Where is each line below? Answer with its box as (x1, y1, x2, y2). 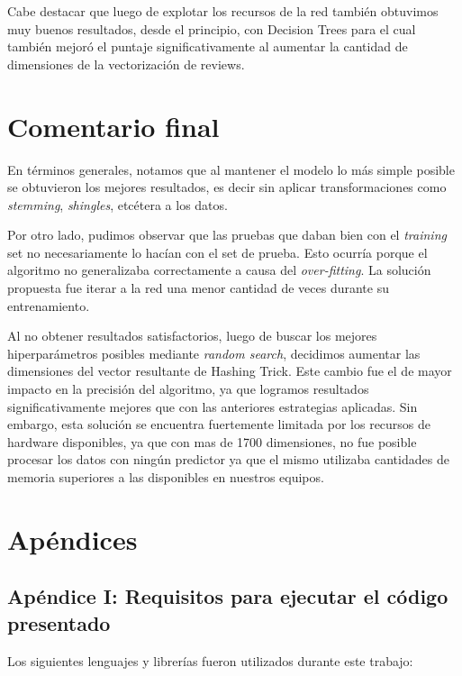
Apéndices (7, 520, 138, 557)
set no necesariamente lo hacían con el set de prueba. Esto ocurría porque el (7, 242, 428, 261)
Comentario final (7, 107, 220, 144)
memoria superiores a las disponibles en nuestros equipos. (7, 468, 324, 486)
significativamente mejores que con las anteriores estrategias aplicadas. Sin (7, 397, 418, 416)
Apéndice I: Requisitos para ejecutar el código (7, 582, 448, 610)
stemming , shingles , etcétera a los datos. (7, 195, 228, 214)
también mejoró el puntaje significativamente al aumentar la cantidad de (7, 37, 408, 56)
